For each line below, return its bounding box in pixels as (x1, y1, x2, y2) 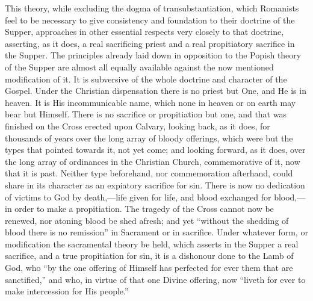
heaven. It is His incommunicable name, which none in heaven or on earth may (5, 96, 296, 108)
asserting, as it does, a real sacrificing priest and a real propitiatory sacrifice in (5, 37, 295, 49)
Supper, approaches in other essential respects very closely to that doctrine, (5, 25, 284, 38)
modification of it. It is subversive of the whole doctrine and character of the (5, 72, 287, 85)
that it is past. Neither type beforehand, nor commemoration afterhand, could (5, 167, 293, 179)
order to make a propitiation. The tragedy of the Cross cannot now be (14, 202, 274, 215)
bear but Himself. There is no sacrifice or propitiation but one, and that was (5, 108, 287, 120)
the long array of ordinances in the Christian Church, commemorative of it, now (5, 155, 300, 167)
